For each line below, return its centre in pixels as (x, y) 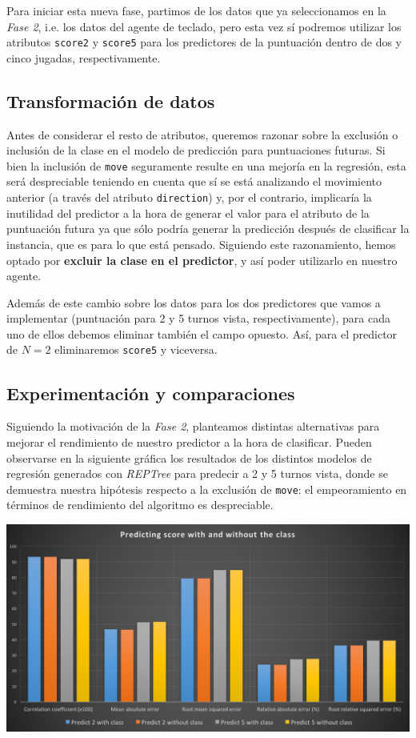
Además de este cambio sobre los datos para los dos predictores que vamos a (194, 302)
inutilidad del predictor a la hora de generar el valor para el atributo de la (188, 213)
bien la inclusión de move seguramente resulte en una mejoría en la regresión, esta (206, 165)
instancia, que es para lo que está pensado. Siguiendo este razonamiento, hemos (201, 244)
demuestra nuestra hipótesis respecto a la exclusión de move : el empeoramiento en (207, 489)
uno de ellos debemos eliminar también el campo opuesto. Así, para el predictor (202, 333)
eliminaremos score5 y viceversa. (136, 349)
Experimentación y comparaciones (151, 393)
